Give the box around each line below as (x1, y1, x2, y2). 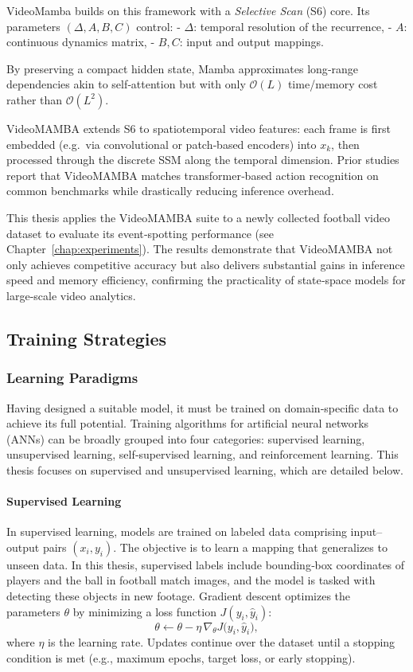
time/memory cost (287, 76, 378, 92)
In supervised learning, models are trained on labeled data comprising (6, 523, 347, 540)
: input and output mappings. (179, 33, 324, 50)
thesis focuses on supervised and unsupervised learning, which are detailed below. (6, 461, 403, 478)
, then (331, 135, 360, 152)
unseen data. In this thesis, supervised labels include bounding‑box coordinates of (6, 556, 405, 572)
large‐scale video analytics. (6, 287, 136, 303)
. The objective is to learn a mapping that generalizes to (113, 538, 388, 555)
